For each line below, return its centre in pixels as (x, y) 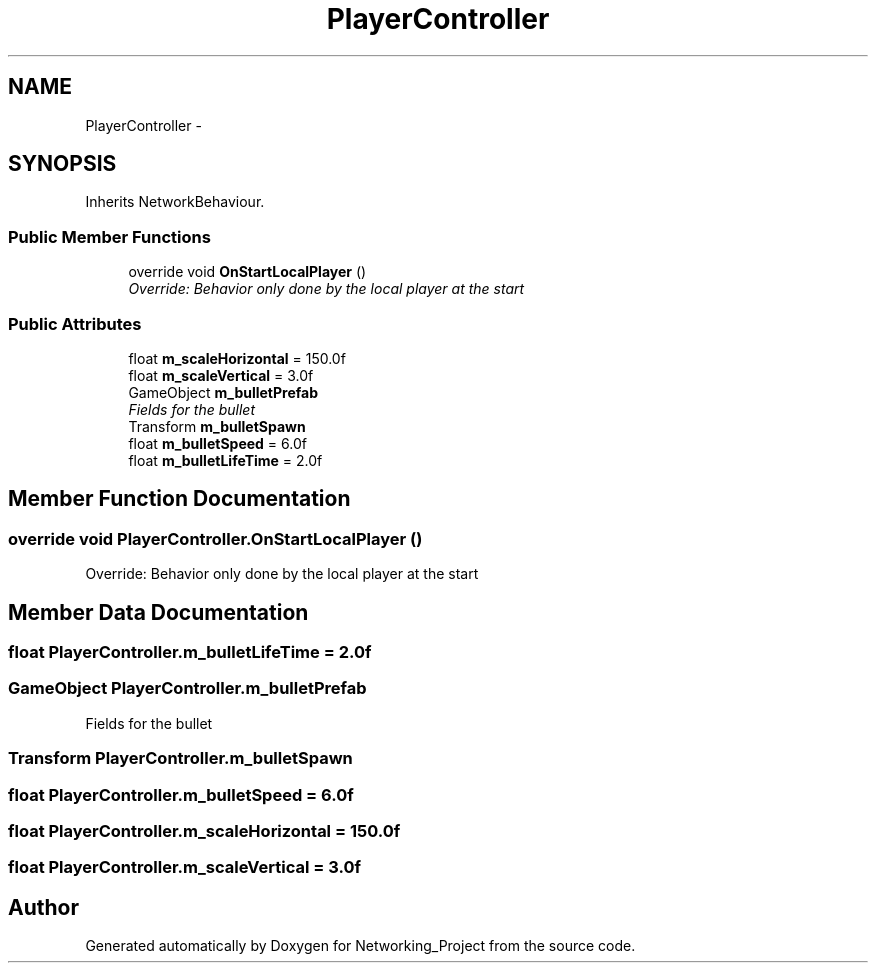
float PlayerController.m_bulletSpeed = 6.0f (181, 794)
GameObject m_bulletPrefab (223, 392)
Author (43, 907)
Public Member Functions (109, 236)
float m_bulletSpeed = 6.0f (217, 443)
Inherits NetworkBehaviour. (175, 202)
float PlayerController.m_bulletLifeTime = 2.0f (190, 652)
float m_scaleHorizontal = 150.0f (237, 358)
